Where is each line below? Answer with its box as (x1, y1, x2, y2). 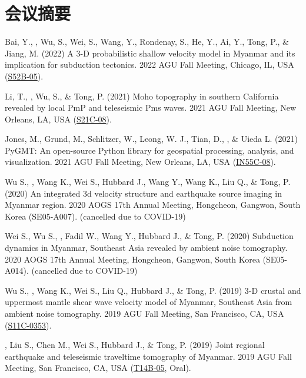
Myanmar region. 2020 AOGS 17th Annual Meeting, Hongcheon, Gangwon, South (5, 198, 301, 211)
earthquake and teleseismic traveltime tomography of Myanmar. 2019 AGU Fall (5, 350, 292, 362)
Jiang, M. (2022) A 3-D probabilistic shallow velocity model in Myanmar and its (5, 47, 295, 59)
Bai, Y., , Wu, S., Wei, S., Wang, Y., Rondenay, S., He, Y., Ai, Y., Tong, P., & (5, 35, 289, 48)
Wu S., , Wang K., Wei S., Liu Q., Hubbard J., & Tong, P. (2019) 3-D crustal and (5, 284, 301, 296)
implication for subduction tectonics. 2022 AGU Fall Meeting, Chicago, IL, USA (5, 58, 294, 71)
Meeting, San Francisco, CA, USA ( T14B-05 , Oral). (5, 362, 191, 374)
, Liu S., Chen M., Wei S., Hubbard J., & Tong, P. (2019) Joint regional (5, 339, 265, 351)
